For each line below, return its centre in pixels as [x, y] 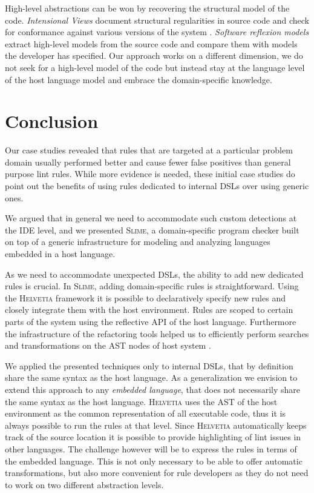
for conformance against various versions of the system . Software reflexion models [157, 32]
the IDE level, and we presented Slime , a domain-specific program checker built [152, 230]
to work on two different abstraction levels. [84, 484]
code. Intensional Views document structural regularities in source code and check [157, 20]
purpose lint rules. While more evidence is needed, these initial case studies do [150, 174]
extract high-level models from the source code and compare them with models [151, 43]
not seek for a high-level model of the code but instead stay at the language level [155, 67]
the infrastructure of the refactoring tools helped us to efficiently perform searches [157, 333]
